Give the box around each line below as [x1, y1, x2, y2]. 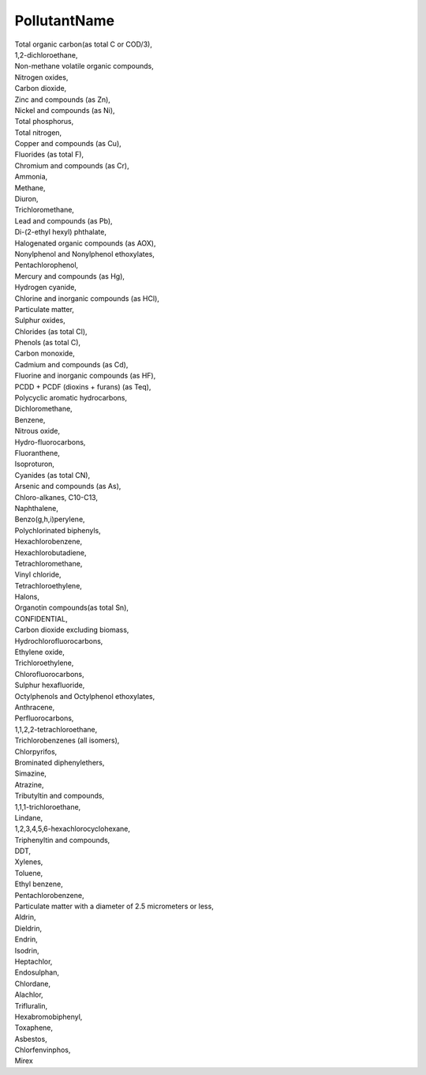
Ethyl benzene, [14, 879, 63, 889]
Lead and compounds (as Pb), [14, 216, 114, 225]
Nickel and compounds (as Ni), [14, 105, 115, 115]
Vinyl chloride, [14, 569, 62, 580]
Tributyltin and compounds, [14, 791, 105, 801]
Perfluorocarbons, [14, 713, 74, 723]
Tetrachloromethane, [14, 558, 83, 568]
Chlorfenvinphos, [14, 1045, 71, 1054]
